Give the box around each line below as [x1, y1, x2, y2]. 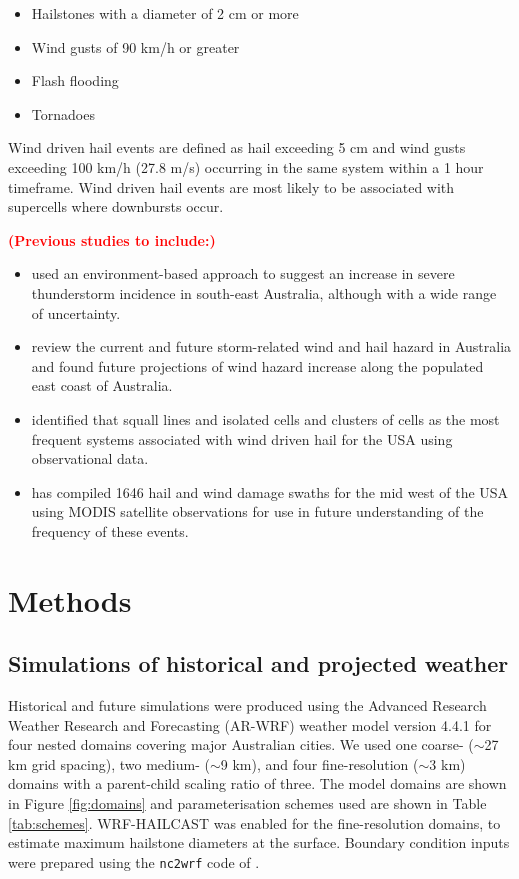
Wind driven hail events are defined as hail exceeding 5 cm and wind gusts [8, 137, 466, 158]
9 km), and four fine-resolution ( [220, 753, 419, 774]
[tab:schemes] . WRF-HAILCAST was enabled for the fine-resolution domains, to [8, 812, 501, 833]
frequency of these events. [31, 520, 189, 541]
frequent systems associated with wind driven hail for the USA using [31, 428, 453, 449]
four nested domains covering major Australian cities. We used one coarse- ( [8, 734, 474, 755]
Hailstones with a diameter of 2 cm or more [31, 3, 299, 23]
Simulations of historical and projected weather [8, 648, 509, 679]
